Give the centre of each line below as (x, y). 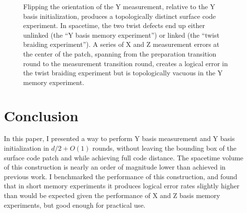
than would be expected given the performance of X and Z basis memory (112, 195)
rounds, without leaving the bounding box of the (164, 148)
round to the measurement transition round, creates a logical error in (126, 63)
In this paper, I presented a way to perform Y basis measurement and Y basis (119, 138)
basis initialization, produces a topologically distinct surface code (120, 16)
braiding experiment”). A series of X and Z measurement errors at (121, 44)
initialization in (27, 148)
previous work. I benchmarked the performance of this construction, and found (121, 176)
